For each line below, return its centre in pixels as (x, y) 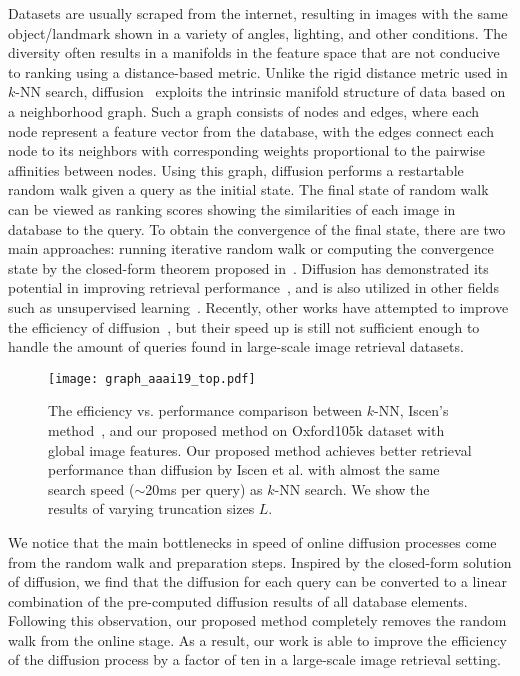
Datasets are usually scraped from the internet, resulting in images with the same (258, 13)
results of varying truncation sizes (151, 508)
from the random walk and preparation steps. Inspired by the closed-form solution (260, 561)
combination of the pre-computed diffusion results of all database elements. (238, 600)
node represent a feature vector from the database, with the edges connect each (251, 130)
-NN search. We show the (352, 488)
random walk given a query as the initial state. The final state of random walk (248, 189)
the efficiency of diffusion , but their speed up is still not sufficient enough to (244, 326)
